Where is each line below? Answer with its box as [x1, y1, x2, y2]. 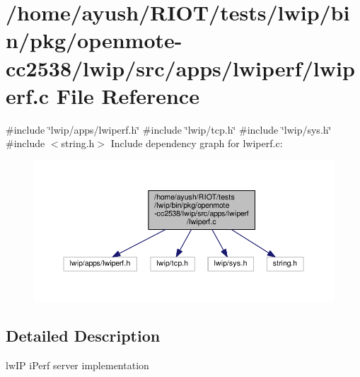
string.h [61, 136, 95, 151]
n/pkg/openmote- [6, 25, 182, 54]
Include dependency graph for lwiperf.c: [110, 136, 283, 151]
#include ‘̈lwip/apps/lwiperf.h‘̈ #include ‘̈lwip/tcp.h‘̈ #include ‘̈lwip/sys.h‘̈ [6, 122, 332, 137]
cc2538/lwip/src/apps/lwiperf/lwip [6, 53, 355, 82]
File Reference [56, 81, 199, 110]
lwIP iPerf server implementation [6, 358, 149, 373]
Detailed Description [6, 325, 161, 347]
